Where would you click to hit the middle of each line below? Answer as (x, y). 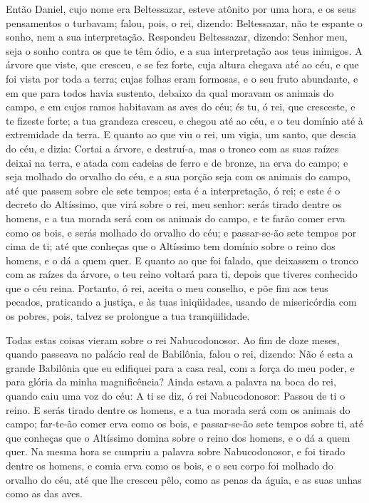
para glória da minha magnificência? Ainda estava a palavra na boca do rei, (171, 382)
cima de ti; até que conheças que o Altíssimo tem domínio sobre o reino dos (171, 246)
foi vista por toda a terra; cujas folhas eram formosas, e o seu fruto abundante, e (182, 78)
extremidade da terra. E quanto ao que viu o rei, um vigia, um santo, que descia (181, 134)
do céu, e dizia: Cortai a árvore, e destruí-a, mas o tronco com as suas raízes (172, 148)
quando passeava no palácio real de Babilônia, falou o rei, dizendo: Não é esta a (180, 354)
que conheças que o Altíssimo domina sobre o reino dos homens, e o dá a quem (178, 437)
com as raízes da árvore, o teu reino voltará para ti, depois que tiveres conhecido (182, 274)
